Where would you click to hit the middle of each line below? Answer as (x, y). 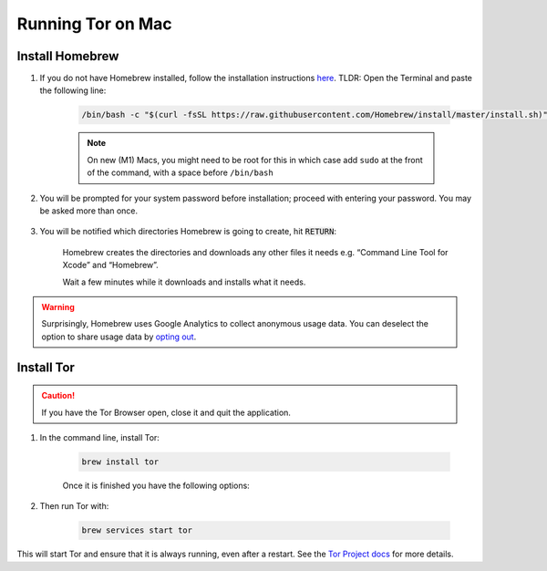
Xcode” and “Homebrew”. (110, 265)
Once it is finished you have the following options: (156, 485)
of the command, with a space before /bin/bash (180, 172)
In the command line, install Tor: (99, 437)
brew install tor (120, 462)
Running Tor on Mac (94, 24)
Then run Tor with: (74, 506)
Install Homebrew (68, 56)
